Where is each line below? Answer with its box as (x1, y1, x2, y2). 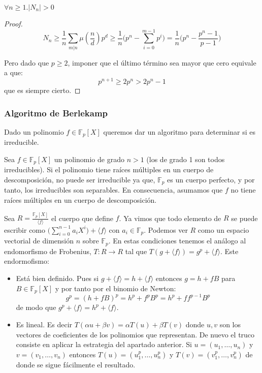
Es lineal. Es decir (16, 319, 73, 330)
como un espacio (198, 224, 249, 235)
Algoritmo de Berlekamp (4, 106, 108, 119)
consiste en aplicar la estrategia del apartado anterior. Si (16, 339, 192, 350)
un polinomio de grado (54, 153, 124, 164)
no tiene (231, 184, 256, 195)
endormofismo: (4, 256, 49, 266)
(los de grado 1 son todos (146, 153, 225, 164)
